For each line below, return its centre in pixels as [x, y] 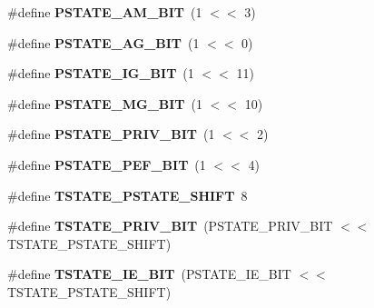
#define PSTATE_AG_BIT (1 [103, 42]
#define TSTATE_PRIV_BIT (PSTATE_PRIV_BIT [170, 226]
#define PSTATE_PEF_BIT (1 [107, 164]
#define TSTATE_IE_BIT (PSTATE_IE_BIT [149, 274]
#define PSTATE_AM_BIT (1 [105, 12]
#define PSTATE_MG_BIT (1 [105, 103]
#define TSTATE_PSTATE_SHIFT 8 [128, 195]
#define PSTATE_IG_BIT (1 [101, 73]
